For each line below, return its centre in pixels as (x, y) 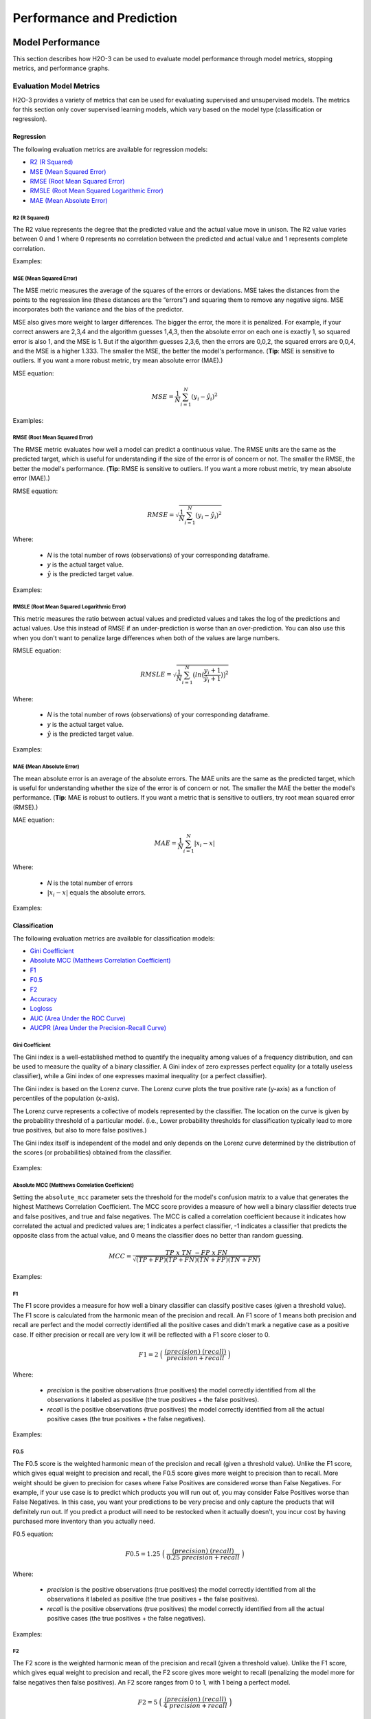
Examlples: (28, 420)
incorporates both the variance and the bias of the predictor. (98, 309)
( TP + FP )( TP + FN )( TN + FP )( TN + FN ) (198, 1260)
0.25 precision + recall (203, 1557)
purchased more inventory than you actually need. (84, 1521)
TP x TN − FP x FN (196, 1252)
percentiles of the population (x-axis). (66, 1098)
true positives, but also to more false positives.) (80, 1130)
